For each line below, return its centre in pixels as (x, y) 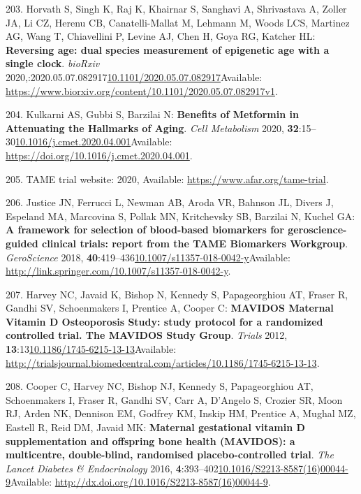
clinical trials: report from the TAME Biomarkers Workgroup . (195, 243)
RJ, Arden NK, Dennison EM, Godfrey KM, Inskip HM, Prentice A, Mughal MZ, (181, 413)
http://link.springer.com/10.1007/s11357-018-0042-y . (118, 271)
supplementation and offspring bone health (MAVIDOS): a (150, 441)
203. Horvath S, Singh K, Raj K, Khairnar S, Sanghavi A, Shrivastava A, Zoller (176, 8)
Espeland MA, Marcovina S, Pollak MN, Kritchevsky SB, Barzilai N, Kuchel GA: (180, 216)
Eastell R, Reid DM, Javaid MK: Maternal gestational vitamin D (155, 427)
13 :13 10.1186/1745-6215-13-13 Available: (91, 349)
